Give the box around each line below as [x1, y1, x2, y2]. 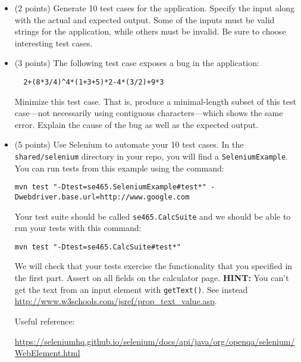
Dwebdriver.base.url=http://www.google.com [14, 192, 190, 201]
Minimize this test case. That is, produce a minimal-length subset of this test [14, 95, 296, 107]
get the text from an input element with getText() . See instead [14, 283, 248, 295]
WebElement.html [14, 347, 80, 359]
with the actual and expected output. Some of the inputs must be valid [14, 13, 275, 26]
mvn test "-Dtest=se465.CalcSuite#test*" [14, 242, 181, 251]
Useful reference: [14, 314, 75, 327]
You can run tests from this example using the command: [14, 161, 224, 174]
